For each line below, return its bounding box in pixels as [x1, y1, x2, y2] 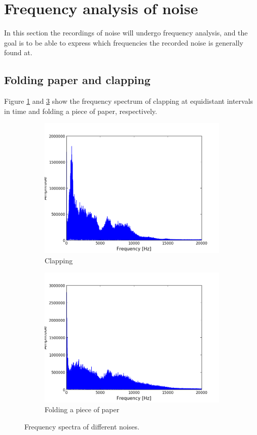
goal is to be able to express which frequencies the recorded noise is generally [4, 37, 243, 48]
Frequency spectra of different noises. [24, 421, 139, 432]
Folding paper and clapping [4, 72, 151, 88]
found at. [4, 47, 32, 58]
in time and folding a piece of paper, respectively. [4, 105, 157, 116]
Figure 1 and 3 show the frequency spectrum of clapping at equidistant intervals [4, 96, 253, 106]
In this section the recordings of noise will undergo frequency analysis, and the [4, 27, 248, 38]
